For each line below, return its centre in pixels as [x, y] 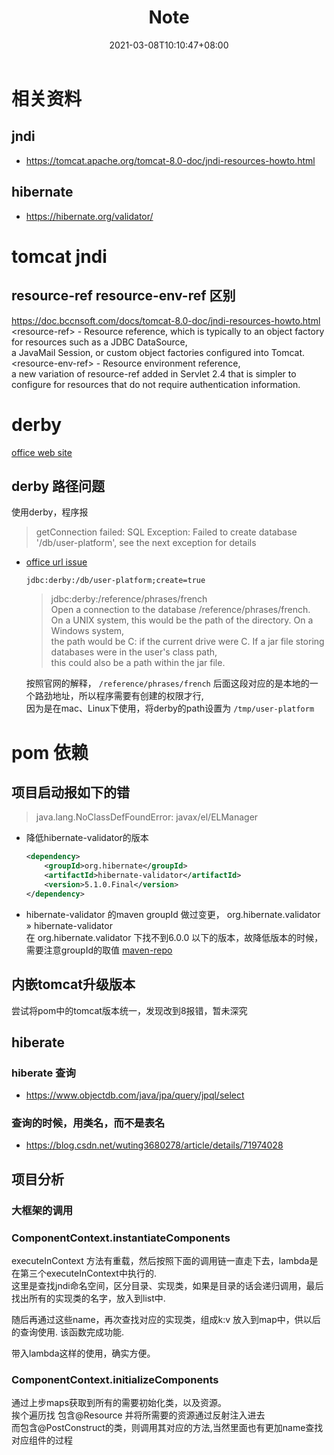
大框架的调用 [42, 1210]
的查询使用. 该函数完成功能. [68, 1332]
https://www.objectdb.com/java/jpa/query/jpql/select [135, 1095]
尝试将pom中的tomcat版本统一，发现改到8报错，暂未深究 [129, 1010]
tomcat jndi [59, 256]
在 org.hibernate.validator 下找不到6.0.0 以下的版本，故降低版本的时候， [174, 937]
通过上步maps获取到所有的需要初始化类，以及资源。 [119, 1403]
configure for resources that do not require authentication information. [156, 384]
